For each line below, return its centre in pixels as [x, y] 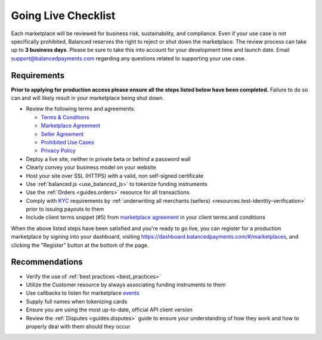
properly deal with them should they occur [78, 326]
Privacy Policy [58, 151]
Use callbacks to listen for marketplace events [83, 293]
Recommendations [47, 262]
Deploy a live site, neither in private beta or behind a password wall [108, 159]
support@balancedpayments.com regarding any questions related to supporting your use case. [129, 58]
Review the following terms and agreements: [80, 109]
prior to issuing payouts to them [65, 209]
